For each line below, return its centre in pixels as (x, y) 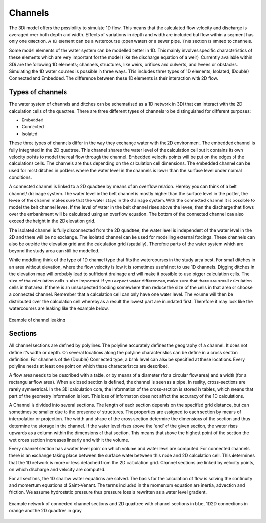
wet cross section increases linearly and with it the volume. (69, 440)
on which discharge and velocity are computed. (57, 470)
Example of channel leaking (37, 320)
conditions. (20, 177)
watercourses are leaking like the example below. (59, 308)
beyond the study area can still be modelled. (54, 251)
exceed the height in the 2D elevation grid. (52, 221)
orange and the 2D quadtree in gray (46, 511)
